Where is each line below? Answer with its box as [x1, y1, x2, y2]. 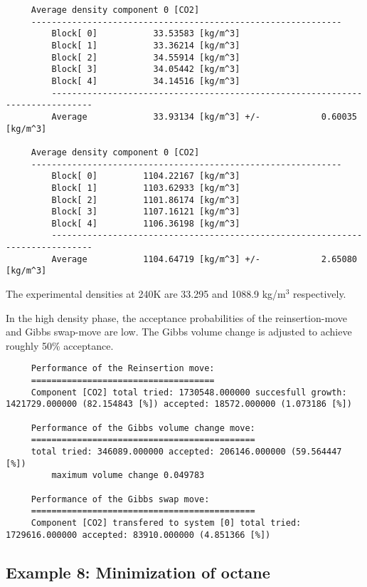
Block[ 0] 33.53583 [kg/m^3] [51, 28, 240, 39]
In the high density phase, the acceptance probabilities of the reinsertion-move [6, 310, 347, 325]
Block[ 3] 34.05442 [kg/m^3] [51, 64, 240, 75]
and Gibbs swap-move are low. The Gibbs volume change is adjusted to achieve [6, 324, 352, 339]
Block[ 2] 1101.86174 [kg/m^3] [51, 194, 240, 205]
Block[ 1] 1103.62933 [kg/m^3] [51, 182, 240, 193]
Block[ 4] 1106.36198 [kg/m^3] [51, 218, 240, 229]
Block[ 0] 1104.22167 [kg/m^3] [51, 171, 240, 182]
